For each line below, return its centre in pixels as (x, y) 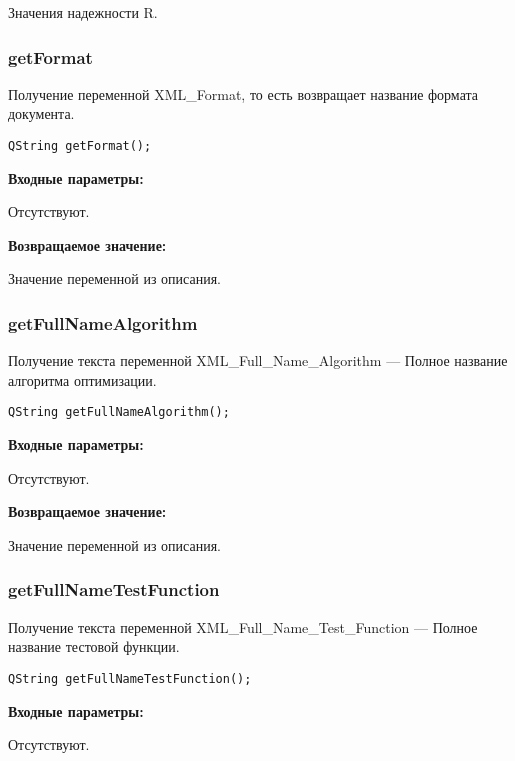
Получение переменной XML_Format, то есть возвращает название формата (243, 93)
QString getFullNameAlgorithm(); (119, 412)
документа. (41, 113)
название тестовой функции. (94, 646)
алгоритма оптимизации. (82, 379)
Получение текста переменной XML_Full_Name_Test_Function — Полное (243, 626)
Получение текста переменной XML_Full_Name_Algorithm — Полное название (258, 360)
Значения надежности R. (83, 12)
